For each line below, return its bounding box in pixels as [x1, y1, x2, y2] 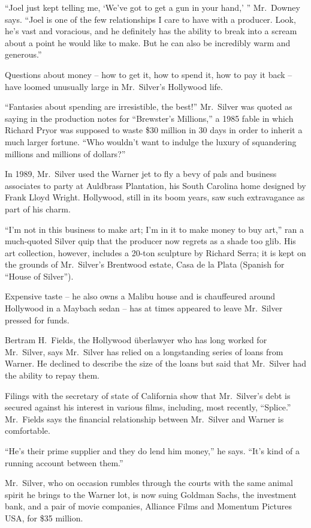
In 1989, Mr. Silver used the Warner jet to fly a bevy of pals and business [5, 167, 277, 180]
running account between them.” [5, 456, 123, 469]
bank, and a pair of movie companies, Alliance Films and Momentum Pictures [5, 500, 292, 512]
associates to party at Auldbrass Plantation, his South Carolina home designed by [5, 179, 306, 191]
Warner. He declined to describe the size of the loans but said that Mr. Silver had [5, 357, 306, 370]
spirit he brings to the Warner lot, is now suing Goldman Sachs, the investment [5, 488, 297, 500]
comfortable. [5, 424, 50, 437]
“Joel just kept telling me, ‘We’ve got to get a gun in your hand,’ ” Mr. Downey [5, 1, 300, 13]
